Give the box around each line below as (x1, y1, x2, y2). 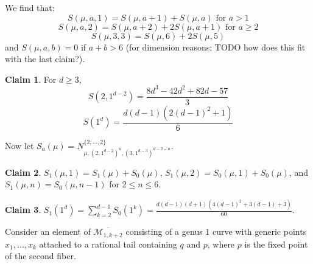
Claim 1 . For (5, 72, 57, 85)
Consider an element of (5, 225, 91, 238)
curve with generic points (213, 225, 307, 238)
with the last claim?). (5, 52, 85, 65)
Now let (5, 139, 34, 151)
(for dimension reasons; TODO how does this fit (125, 40, 306, 53)
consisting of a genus (125, 225, 203, 238)
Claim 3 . (5, 203, 41, 216)
